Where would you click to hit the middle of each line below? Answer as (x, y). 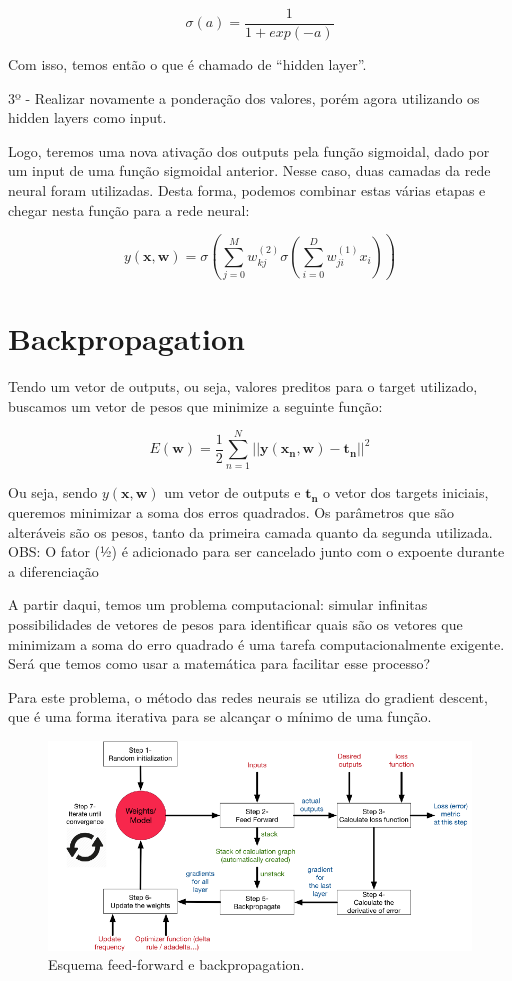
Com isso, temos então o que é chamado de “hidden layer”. (187, 64)
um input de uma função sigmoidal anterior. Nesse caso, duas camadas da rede (249, 170)
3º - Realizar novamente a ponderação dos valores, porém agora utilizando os (244, 97)
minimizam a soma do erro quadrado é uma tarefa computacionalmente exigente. (256, 643)
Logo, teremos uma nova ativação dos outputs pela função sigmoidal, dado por (249, 150)
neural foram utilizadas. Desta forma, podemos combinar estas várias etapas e (247, 190)
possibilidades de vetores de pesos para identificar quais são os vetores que (235, 623)
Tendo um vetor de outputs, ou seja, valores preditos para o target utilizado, (243, 386)
